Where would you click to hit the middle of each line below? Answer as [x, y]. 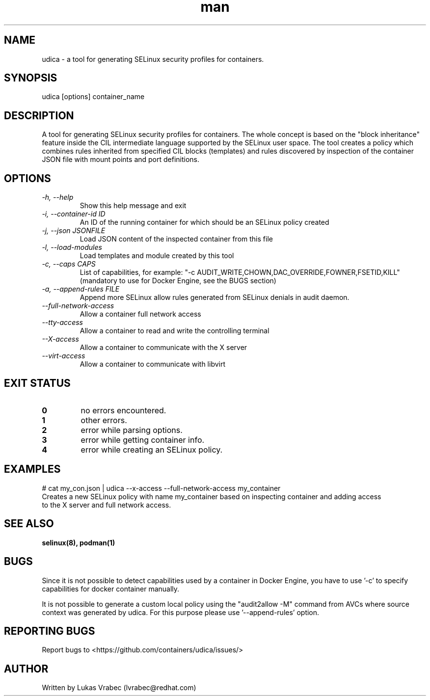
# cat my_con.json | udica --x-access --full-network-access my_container [161, 488]
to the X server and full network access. [107, 505]
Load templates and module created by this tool [157, 256]
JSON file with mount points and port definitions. [121, 160]
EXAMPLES [32, 469]
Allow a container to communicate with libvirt [153, 364]
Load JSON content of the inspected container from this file [176, 239]
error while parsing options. [132, 430]
